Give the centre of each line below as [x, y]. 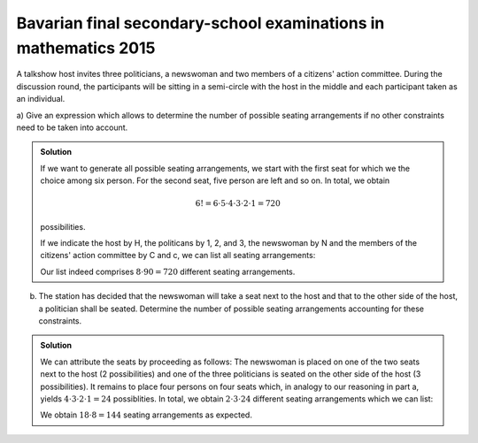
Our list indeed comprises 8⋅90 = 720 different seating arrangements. [168, 271]
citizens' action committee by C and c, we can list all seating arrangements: [178, 256]
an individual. [41, 99]
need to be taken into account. [72, 127]
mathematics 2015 [86, 48]
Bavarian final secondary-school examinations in [200, 23]
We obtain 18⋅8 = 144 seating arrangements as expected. [146, 415]
